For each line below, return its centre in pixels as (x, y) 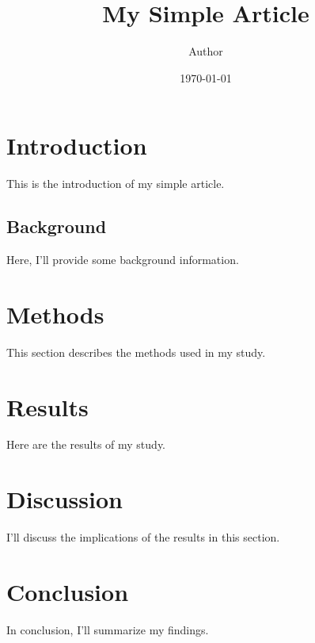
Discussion (65, 499)
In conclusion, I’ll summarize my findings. (108, 629)
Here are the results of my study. (86, 444)
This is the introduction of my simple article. (116, 184)
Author (206, 51)
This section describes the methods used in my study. (136, 352)
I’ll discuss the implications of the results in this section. (143, 537)
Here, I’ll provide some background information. (123, 260)
